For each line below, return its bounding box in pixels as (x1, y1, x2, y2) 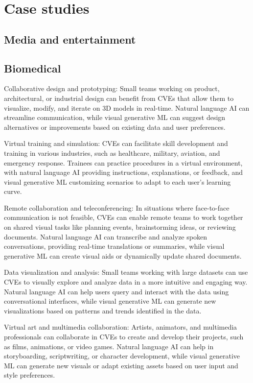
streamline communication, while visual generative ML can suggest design (4, 112, 226, 122)
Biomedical (4, 60, 61, 75)
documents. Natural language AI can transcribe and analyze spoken (4, 231, 207, 241)
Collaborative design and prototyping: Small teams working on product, (4, 83, 220, 94)
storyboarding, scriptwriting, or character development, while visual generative (4, 351, 240, 361)
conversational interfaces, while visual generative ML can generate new (4, 296, 216, 306)
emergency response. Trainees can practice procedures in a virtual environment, (4, 157, 243, 168)
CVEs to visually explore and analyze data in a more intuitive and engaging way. (4, 277, 248, 287)
